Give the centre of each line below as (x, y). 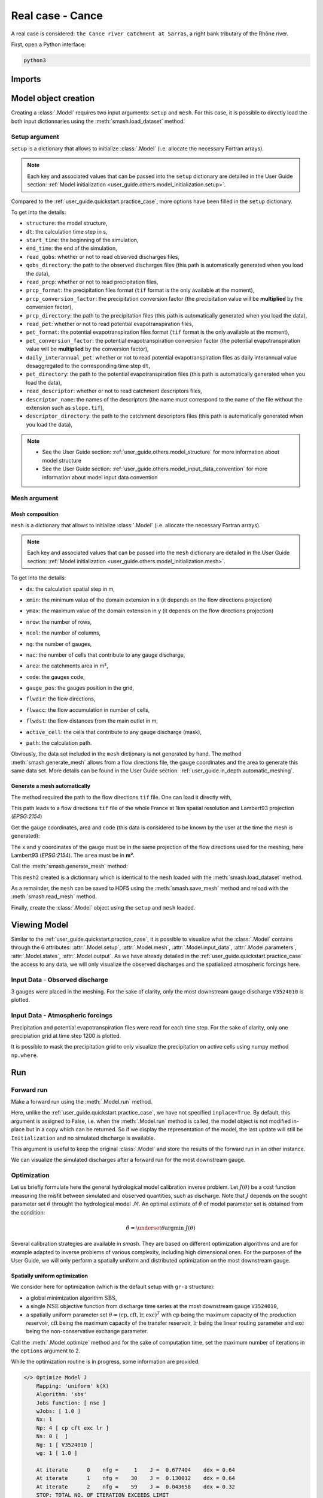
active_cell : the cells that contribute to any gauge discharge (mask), (114, 732)
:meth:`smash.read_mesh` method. (54, 896)
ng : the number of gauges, (59, 644)
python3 (35, 60)
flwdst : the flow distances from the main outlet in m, (92, 721)
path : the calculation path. (59, 743)
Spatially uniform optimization (50, 1276)
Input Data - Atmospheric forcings (62, 1016)
